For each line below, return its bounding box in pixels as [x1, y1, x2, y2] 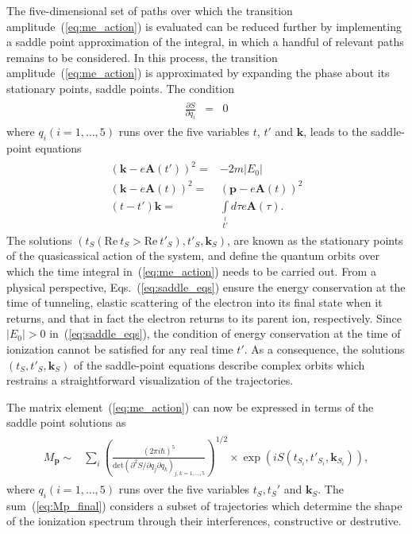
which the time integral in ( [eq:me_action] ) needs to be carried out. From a [6, 263, 376, 279]
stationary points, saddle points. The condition [6, 79, 234, 96]
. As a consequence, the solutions [244, 340, 405, 357]
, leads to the [303, 123, 368, 140]
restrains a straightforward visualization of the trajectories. [6, 372, 294, 389]
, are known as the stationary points [227, 231, 403, 248]
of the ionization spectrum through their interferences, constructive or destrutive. [6, 513, 402, 529]
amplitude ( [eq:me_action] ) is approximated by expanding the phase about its [6, 64, 390, 81]
